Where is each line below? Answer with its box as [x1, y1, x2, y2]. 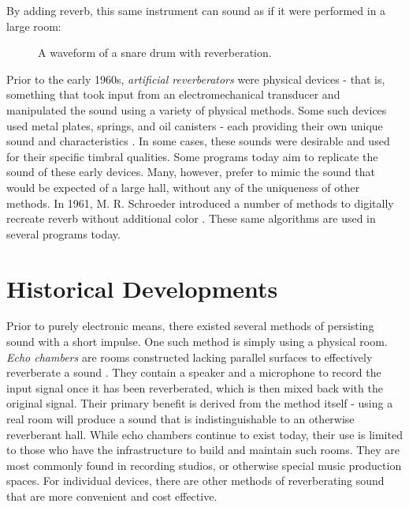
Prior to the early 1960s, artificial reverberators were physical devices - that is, [6, 70, 385, 87]
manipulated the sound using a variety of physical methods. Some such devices [6, 101, 387, 118]
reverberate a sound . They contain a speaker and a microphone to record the [6, 364, 381, 381]
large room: [6, 17, 61, 34]
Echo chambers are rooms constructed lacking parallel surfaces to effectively [6, 348, 373, 365]
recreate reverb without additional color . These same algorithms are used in [6, 210, 376, 227]
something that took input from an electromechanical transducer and [6, 86, 340, 103]
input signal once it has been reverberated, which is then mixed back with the [6, 379, 383, 396]
